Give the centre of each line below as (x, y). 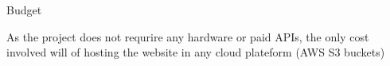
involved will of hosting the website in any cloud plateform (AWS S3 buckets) (196, 52)
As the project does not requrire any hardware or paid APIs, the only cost (188, 36)
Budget (24, 10)
